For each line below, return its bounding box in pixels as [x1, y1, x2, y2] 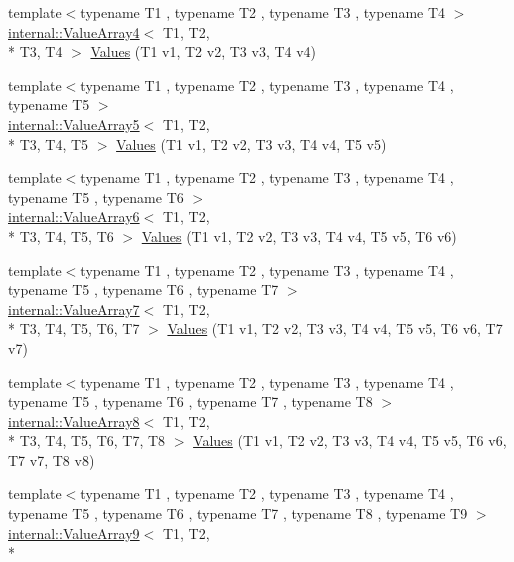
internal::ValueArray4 [8, 21, 140, 42]
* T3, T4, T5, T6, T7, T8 [8, 430, 166, 451]
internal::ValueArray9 [8, 522, 140, 543]
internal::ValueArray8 [8, 410, 140, 431]
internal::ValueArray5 [8, 113, 140, 134]
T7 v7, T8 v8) [8, 449, 95, 470]
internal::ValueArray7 [8, 298, 140, 319]
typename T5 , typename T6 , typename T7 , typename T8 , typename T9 [8, 503, 468, 524]
